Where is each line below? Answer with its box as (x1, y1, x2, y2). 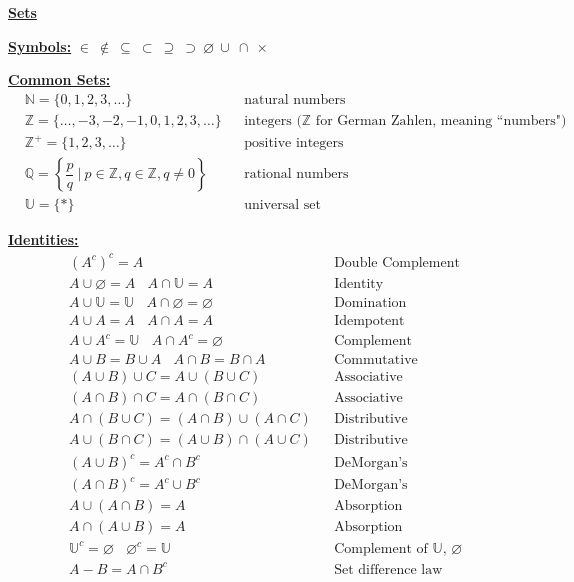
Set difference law (334, 562, 443, 577)
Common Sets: (8, 69, 111, 90)
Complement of (334, 541, 428, 556)
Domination (334, 295, 407, 310)
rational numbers (244, 167, 349, 182)
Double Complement (334, 255, 460, 270)
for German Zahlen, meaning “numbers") (315, 113, 567, 128)
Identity (334, 276, 384, 291)
